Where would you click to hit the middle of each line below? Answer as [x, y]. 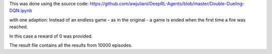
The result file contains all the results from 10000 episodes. [71, 45]
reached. [19, 27]
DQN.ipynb [21, 10]
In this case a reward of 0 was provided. [51, 36]
